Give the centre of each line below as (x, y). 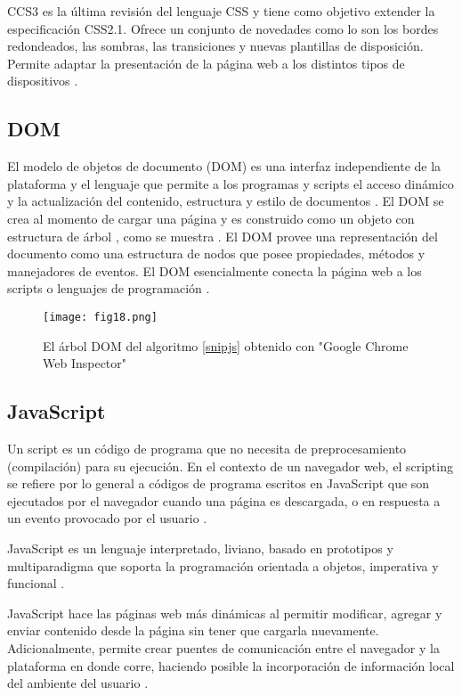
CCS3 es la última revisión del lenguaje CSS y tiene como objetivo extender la (221, 11)
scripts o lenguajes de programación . (109, 288)
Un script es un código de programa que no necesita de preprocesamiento (207, 448)
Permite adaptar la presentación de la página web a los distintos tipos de (206, 63)
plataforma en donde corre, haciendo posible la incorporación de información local (231, 665)
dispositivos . (43, 81)
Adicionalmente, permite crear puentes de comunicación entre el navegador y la (223, 647)
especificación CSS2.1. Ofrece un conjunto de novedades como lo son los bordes (223, 28)
